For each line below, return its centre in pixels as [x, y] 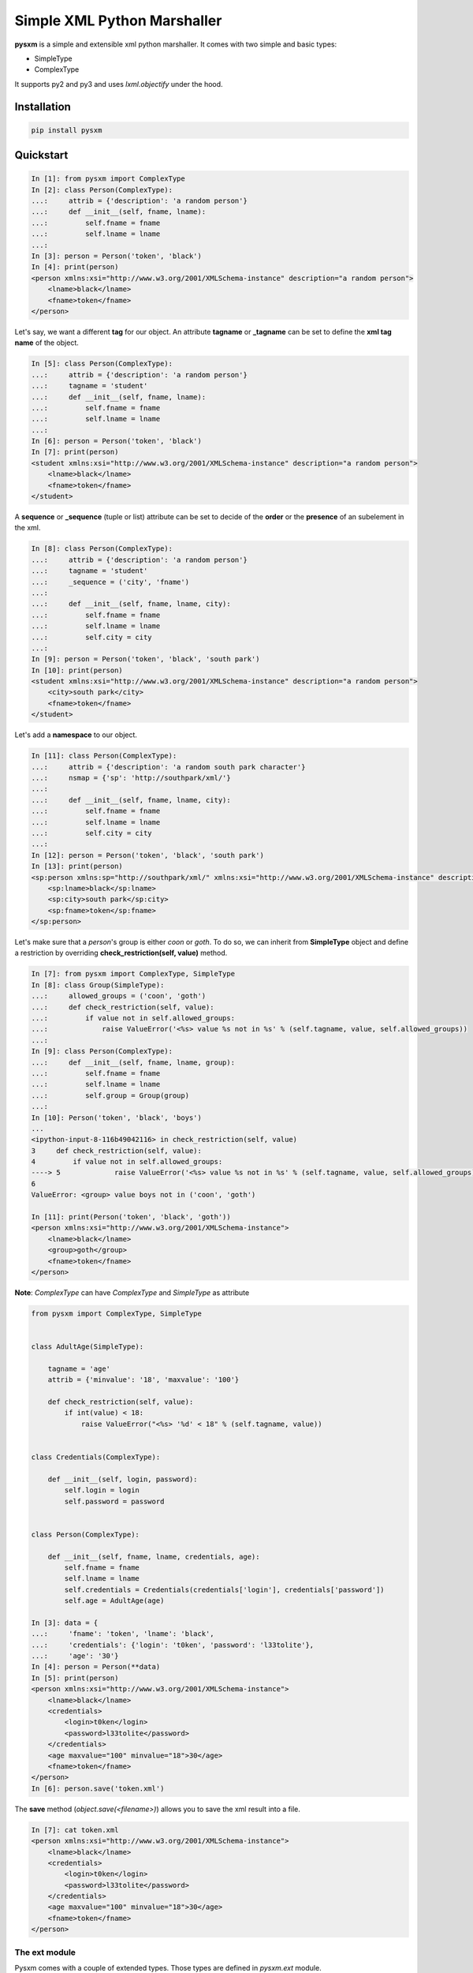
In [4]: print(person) [75, 267]
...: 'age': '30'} [75, 1656]
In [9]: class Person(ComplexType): [102, 1051]
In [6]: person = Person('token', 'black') [117, 441]
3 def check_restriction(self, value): [117, 1151]
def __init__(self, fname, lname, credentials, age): [154, 1556]
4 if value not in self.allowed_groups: [127, 1162]
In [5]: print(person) [75, 1678]
